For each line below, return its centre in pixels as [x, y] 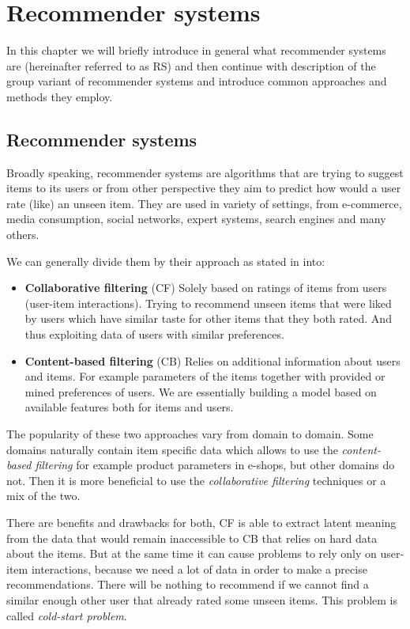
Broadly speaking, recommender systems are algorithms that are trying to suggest [205, 172]
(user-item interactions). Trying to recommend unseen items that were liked [208, 303]
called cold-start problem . [67, 615]
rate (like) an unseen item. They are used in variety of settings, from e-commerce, [204, 203]
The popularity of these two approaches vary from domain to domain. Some [190, 434]
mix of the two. [43, 496]
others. [23, 235]
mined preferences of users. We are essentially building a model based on [201, 391]
